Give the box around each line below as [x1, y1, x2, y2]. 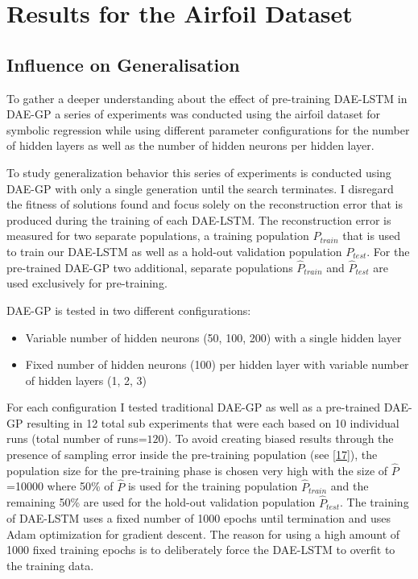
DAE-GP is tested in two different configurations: [6, 301, 251, 318]
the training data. [6, 556, 94, 573]
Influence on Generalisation [6, 52, 240, 77]
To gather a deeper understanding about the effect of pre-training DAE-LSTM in [6, 89, 408, 106]
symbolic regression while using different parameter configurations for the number [6, 121, 410, 138]
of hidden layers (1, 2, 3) [25, 371, 147, 388]
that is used [342, 227, 400, 244]
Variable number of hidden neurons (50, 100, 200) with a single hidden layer [25, 329, 402, 345]
